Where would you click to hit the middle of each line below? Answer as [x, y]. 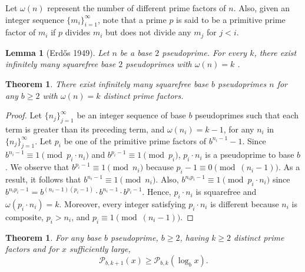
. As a [289, 167]
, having [194, 237]
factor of [21, 32]
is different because [245, 204]
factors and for [32, 249]
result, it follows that [43, 179]
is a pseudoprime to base [250, 155]
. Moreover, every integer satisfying [122, 204]
